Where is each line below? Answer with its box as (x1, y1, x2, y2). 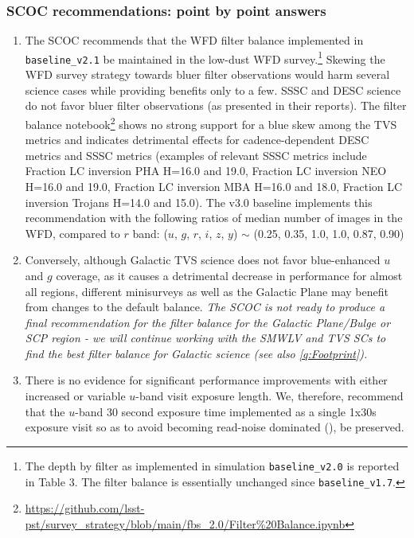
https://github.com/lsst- (25, 500, 145, 517)
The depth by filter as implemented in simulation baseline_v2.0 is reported (25, 457, 400, 474)
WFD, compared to (25, 224, 120, 241)
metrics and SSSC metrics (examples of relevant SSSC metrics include (25, 146, 367, 163)
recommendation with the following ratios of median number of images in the (25, 209, 403, 226)
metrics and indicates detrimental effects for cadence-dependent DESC (25, 131, 369, 148)
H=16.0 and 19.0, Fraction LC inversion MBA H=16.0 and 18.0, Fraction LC (25, 177, 403, 194)
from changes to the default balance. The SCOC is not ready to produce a (25, 298, 385, 315)
